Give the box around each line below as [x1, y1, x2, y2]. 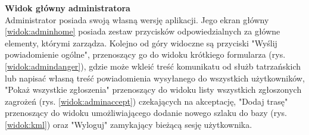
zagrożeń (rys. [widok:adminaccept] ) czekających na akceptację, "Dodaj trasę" [5, 95, 288, 107]
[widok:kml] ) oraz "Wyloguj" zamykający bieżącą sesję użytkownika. [5, 118, 252, 130]
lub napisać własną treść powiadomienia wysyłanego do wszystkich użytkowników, [5, 71, 305, 84]
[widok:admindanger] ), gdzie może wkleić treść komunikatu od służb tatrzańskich [5, 59, 301, 72]
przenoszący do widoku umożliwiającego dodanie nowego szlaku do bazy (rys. [5, 106, 287, 119]
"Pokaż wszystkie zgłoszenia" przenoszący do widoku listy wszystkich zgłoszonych [5, 83, 302, 96]
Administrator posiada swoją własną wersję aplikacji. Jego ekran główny [5, 13, 269, 26]
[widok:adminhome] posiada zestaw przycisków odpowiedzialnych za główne [5, 25, 280, 37]
